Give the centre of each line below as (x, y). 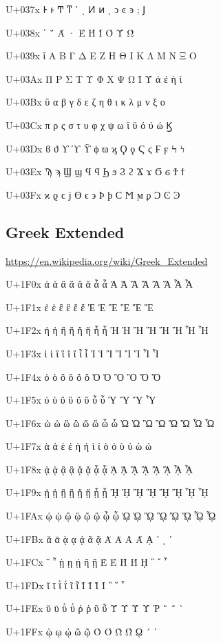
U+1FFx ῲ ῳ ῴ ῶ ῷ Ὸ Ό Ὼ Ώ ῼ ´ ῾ (82, 632)
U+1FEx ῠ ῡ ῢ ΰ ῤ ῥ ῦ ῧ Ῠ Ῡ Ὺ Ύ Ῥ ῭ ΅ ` (95, 608)
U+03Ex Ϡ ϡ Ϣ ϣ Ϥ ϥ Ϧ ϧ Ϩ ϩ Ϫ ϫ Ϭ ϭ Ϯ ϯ (95, 171)
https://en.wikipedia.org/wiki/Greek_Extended (107, 260)
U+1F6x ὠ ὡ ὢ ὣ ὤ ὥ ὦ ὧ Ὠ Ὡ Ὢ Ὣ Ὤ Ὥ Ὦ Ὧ (110, 423)
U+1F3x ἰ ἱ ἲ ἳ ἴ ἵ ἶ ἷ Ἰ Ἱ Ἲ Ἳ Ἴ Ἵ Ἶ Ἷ (82, 353)
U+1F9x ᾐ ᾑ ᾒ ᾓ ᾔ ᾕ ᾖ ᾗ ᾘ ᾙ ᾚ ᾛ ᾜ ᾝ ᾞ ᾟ (107, 492)
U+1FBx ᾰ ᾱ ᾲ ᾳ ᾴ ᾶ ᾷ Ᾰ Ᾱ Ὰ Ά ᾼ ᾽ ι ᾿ (89, 538)
